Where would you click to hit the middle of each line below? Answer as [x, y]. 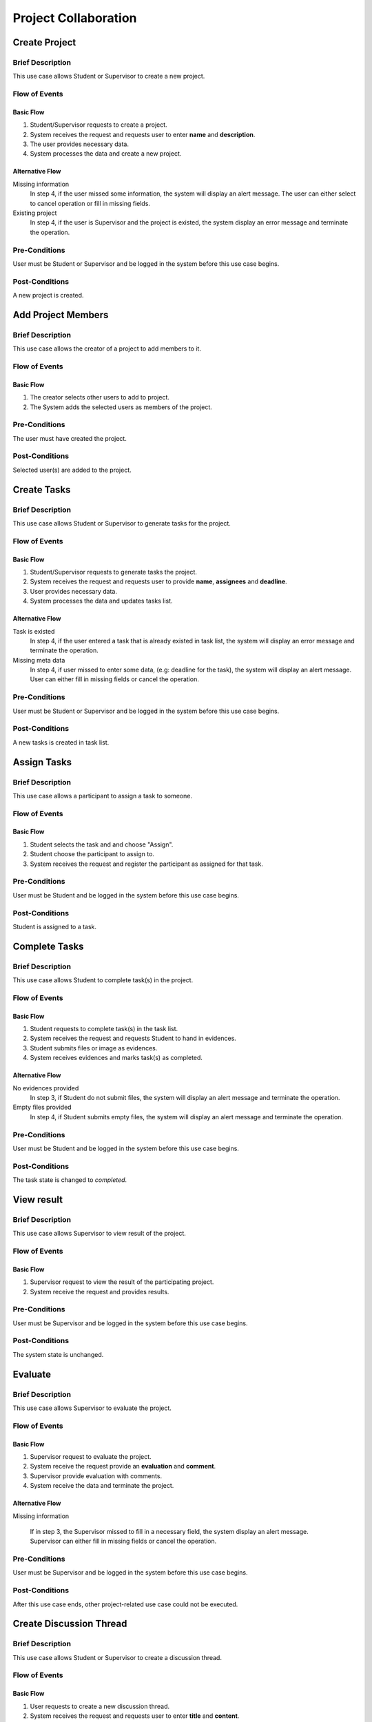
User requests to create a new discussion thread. [100, 1706]
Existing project [35, 213]
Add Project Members [61, 314]
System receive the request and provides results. [100, 1291]
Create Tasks [42, 489]
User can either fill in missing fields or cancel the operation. [114, 679]
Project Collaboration [75, 18]
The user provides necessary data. [80, 144]
